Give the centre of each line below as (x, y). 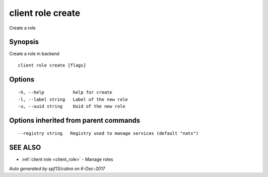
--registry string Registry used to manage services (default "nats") (108, 133)
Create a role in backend (34, 54)
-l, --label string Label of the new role (73, 99)
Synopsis (24, 42)
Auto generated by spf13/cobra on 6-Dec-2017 (57, 169)
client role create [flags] (52, 65)
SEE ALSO (25, 147)
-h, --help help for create (65, 92)
